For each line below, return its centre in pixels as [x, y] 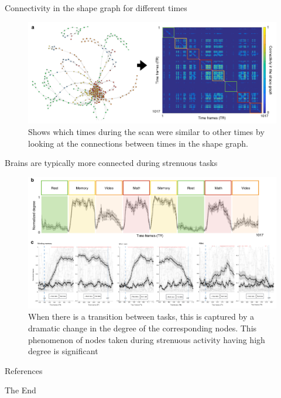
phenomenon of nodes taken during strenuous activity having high [147, 339]
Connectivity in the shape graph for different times [96, 8]
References [24, 370]
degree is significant [63, 351]
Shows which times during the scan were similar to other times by [146, 132]
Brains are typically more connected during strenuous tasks [111, 163]
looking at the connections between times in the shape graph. [138, 143]
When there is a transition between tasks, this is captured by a [141, 316]
